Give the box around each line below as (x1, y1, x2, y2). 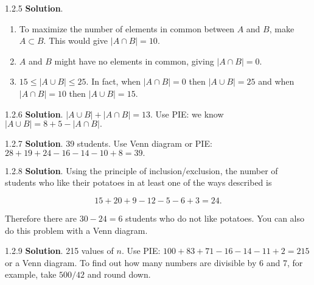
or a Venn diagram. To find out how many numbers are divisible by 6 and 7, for (5, 256, 303, 269)
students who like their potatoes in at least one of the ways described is (5, 176, 272, 189)
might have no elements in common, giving (54, 54, 214, 67)
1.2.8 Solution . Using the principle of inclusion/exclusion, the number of (5, 164, 278, 177)
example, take (5, 268, 57, 281)
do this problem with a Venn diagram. (5, 223, 148, 236)
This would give (49, 34, 108, 47)
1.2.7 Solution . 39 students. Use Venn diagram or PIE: (5, 137, 212, 150)
